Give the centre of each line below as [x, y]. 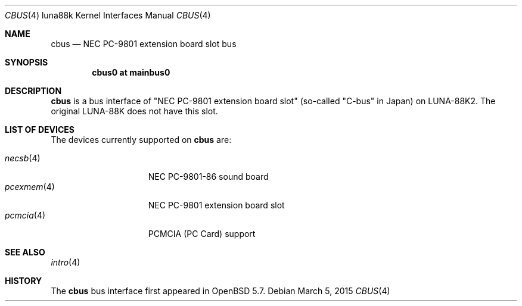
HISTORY [24, 281]
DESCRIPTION [33, 91]
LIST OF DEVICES [40, 129]
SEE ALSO [25, 252]
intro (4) [66, 262]
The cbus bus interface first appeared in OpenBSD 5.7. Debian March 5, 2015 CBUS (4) [220, 291]
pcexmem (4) [30, 187]
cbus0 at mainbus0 [131, 72]
